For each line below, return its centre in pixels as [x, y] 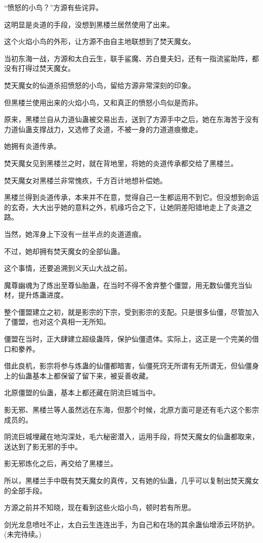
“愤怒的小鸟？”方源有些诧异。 [54, 7]
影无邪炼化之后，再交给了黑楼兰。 [61, 463]
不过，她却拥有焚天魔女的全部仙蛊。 [64, 251]
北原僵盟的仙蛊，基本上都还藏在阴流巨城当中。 [82, 392]
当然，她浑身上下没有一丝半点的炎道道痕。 [75, 234]
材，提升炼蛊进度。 [36, 295]
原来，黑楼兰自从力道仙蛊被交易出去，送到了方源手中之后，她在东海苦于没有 [131, 119]
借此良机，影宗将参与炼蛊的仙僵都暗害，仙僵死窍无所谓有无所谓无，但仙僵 [128, 366]
